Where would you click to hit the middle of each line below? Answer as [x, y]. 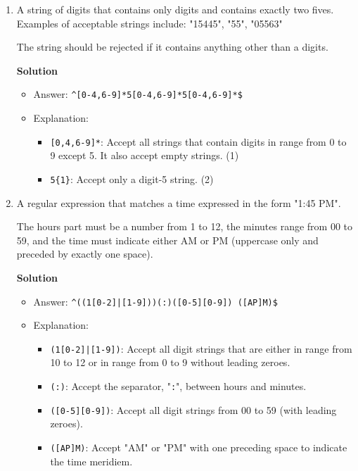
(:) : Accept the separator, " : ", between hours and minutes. [178, 386]
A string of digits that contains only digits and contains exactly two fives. [175, 9]
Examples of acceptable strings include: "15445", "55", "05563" [149, 23]
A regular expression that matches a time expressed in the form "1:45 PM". [179, 202]
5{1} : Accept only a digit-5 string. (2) [132, 178]
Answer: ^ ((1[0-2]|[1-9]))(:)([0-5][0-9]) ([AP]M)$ [155, 301]
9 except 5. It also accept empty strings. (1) [145, 155]
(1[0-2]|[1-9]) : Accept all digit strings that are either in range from [201, 348]
